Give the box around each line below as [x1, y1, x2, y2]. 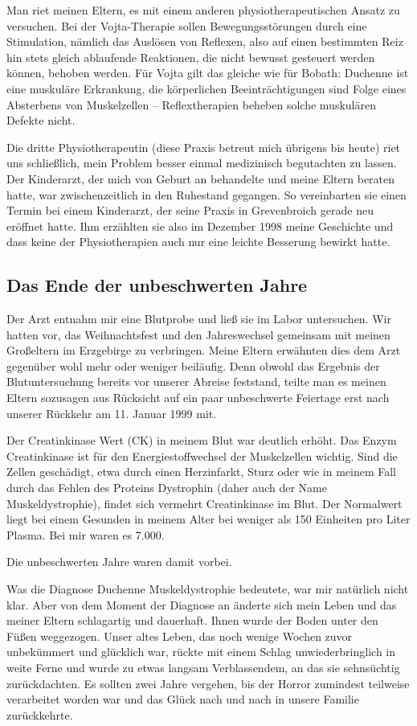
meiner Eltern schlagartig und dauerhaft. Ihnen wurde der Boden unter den [6, 612, 378, 629]
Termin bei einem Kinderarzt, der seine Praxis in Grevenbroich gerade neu [6, 202, 374, 219]
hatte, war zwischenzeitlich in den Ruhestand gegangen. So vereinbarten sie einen [6, 186, 407, 203]
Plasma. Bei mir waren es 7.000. [6, 526, 165, 543]
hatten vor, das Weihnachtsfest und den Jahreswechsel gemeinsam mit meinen [6, 326, 390, 342]
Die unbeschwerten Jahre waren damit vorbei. [6, 553, 232, 570]
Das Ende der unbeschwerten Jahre [6, 273, 308, 297]
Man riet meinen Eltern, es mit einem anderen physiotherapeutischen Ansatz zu [6, 2, 400, 18]
